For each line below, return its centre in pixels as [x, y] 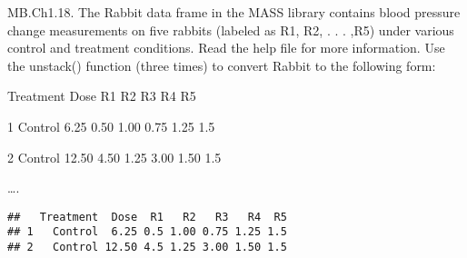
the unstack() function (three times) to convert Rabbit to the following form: [222, 65]
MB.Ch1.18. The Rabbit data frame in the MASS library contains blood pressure [234, 12]
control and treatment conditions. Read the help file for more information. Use [226, 48]
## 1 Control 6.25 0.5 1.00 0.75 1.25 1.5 [147, 232]
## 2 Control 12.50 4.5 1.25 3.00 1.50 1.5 [147, 248]
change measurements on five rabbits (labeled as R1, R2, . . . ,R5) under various [231, 30]
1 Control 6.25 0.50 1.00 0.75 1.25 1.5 [111, 126]
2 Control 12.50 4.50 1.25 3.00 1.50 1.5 [114, 157]
